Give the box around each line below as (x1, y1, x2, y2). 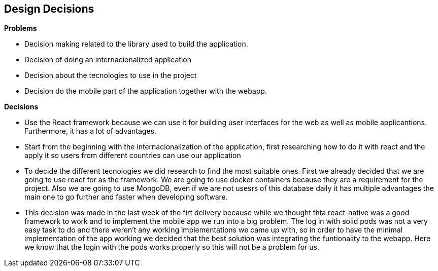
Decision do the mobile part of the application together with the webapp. (24, 87, 267, 96)
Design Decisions (4, 3, 94, 15)
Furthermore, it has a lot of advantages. (24, 127, 157, 136)
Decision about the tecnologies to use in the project (24, 71, 197, 80)
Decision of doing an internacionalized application (24, 55, 191, 64)
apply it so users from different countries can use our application (24, 151, 241, 160)
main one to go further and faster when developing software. (24, 192, 228, 202)
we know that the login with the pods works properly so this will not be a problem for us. (24, 243, 319, 252)
